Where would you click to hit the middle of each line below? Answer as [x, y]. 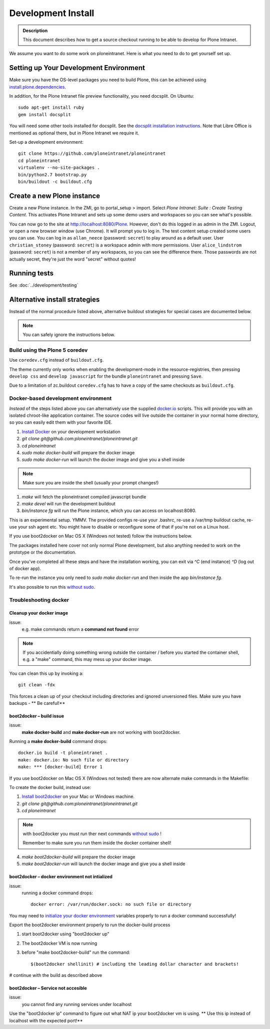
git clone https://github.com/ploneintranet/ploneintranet [92, 154]
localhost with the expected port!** [46, 1020]
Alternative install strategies [54, 300]
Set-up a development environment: [46, 142]
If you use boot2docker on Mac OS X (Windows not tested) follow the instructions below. [101, 536]
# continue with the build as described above [56, 975]
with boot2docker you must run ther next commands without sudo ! [92, 834]
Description [35, 31]
